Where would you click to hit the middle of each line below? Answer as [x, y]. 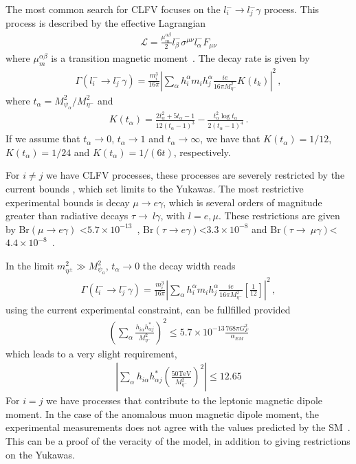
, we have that [230, 139]
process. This [292, 9]
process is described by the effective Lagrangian [106, 23]
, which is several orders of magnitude [243, 202]
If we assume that [43, 139]
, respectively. [202, 152]
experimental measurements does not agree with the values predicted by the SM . [178, 427]
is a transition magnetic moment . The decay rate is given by [180, 58]
